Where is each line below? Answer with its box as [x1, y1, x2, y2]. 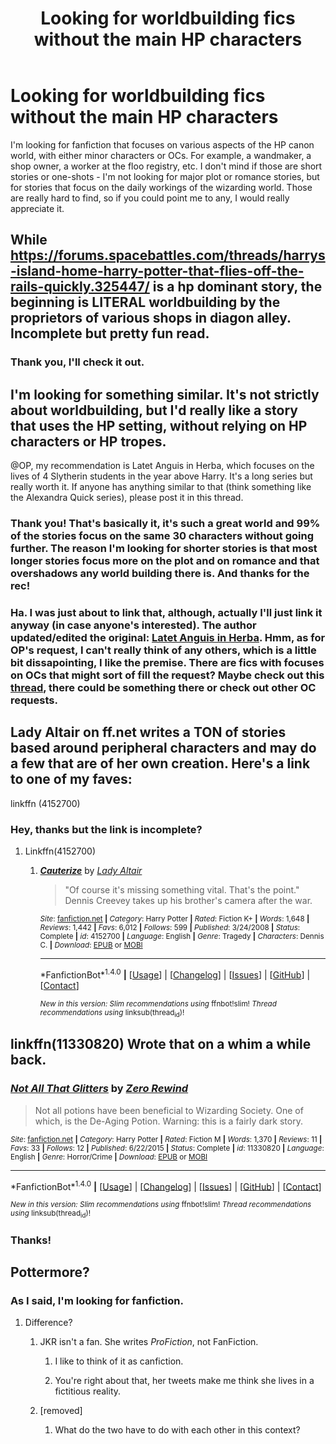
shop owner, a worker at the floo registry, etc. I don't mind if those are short [10, 160, 323, 172]
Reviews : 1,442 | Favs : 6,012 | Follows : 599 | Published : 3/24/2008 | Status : [39, 923, 301, 933]
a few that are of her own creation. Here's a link [10, 755, 311, 772]
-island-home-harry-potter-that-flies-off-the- [10, 263, 305, 280]
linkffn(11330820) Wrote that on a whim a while [10, 1036, 312, 1053]
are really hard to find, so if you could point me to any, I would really [10, 192, 290, 204]
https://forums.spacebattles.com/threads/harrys [10, 247, 326, 264]
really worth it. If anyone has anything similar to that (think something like [10, 481, 312, 493]
